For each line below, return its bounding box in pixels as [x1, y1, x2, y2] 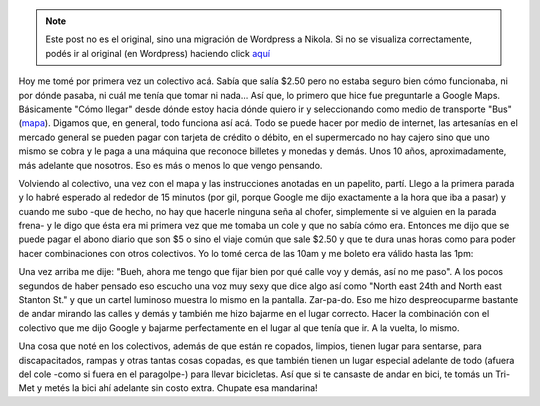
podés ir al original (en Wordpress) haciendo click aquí [45, 47, 270, 59]
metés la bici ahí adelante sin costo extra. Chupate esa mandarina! [44, 382, 319, 394]
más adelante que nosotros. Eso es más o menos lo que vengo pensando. [18, 159, 323, 171]
